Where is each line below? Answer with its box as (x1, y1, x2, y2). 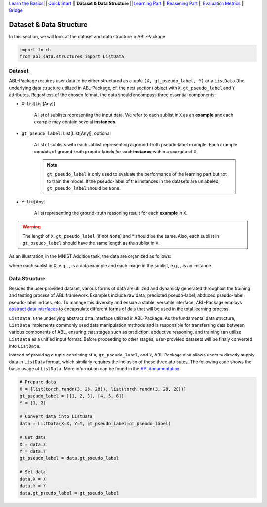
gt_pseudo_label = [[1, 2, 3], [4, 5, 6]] (19, 393, 124, 399)
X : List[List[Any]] (21, 101, 55, 106)
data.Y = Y (19, 483, 46, 489)
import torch (19, 47, 51, 52)
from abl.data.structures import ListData (19, 53, 124, 59)
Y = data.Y (19, 449, 46, 454)
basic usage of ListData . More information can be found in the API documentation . (9, 366, 181, 372)
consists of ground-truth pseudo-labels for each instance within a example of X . (34, 149, 198, 154)
